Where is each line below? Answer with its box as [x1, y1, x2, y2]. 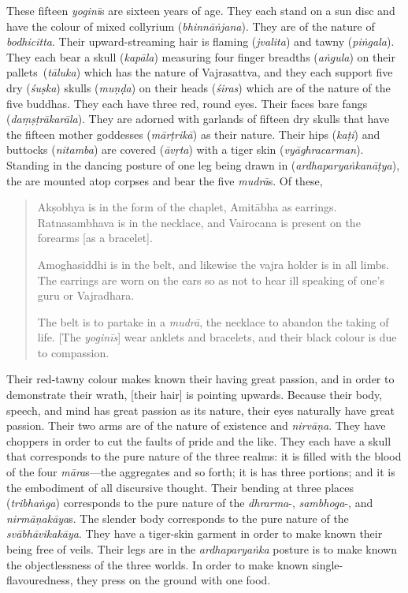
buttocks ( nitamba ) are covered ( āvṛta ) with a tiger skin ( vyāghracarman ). [6, 141, 364, 158]
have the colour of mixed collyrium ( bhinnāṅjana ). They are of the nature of [6, 17, 375, 34]
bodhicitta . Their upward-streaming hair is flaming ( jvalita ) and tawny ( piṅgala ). [6, 33, 395, 50]
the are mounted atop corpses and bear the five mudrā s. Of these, [6, 172, 323, 188]
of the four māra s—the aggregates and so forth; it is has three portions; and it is [6, 464, 395, 480]
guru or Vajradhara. [37, 287, 135, 304]
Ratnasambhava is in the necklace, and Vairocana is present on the [37, 214, 361, 230]
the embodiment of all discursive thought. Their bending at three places [6, 479, 354, 495]
